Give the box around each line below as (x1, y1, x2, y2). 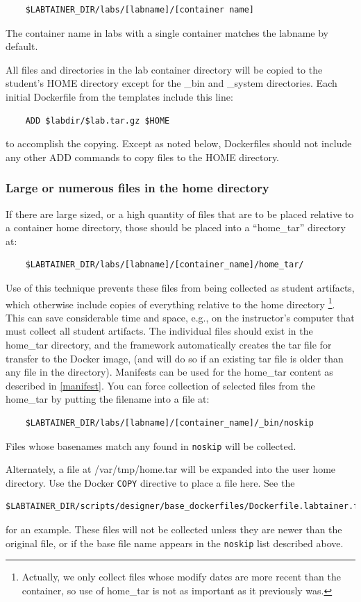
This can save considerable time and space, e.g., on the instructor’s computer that (6, 310, 355, 324)
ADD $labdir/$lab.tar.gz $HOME (25, 115, 170, 126)
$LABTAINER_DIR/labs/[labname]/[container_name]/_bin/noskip (25, 417, 314, 428)
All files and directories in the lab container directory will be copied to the (6, 62, 323, 76)
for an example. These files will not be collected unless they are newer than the (6, 522, 342, 537)
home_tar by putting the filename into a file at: (6, 392, 210, 406)
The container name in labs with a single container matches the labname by (6, 25, 328, 40)
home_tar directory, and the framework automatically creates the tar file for (6, 337, 332, 351)
